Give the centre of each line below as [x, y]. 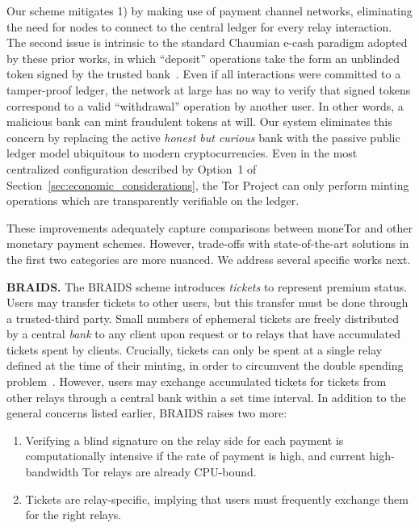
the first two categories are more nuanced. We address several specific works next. [209, 259]
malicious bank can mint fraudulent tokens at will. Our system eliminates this [199, 122]
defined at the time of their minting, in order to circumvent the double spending [205, 365]
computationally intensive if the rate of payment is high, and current [195, 456]
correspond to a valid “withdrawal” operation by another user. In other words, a [205, 105]
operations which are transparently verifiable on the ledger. [153, 201]
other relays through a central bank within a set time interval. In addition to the [206, 397]
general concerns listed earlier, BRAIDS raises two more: [147, 413]
